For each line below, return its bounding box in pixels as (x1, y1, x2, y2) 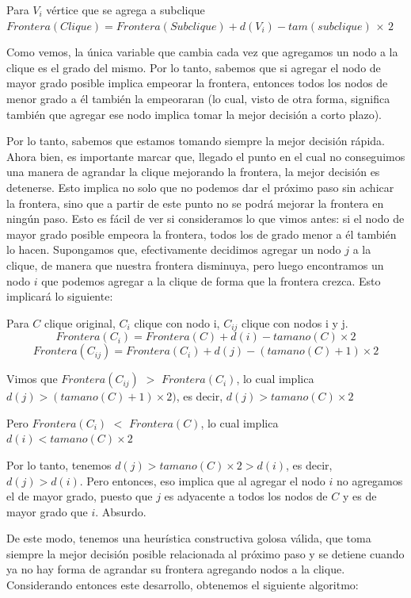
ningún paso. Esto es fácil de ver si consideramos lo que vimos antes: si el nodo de (6, 210, 405, 227)
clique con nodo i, (134, 314, 220, 331)
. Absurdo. (95, 503, 147, 519)
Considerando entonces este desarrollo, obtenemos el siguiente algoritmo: (6, 577, 359, 593)
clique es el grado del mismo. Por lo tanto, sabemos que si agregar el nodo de (6, 59, 381, 75)
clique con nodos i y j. (242, 314, 348, 331)
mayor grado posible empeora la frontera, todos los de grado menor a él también (6, 225, 397, 242)
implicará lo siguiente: (6, 288, 113, 305)
